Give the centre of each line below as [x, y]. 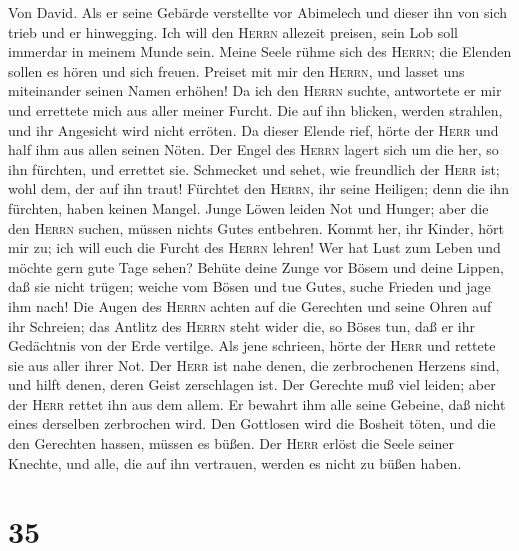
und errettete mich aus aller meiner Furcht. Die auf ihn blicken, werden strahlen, [255, 109]
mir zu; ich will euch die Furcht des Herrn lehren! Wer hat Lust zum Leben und [254, 247]
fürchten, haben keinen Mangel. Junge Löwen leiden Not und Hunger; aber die [248, 207]
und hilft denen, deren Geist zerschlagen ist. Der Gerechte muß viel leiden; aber [252, 384]
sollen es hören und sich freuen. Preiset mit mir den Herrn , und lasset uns [236, 70]
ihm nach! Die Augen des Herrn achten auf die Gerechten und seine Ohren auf [250, 305]
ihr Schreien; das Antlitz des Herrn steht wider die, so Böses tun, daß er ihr [241, 325]
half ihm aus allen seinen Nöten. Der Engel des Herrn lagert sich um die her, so [253, 149]
